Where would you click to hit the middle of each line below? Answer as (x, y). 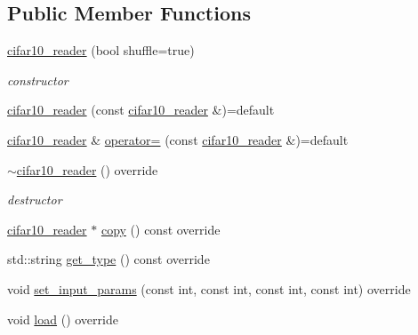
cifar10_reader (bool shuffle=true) (101, 50)
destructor (35, 199)
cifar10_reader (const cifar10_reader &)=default (141, 110)
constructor (38, 80)
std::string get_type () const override (109, 259)
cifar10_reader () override (87, 169)
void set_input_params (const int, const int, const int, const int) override (209, 288)
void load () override (63, 319)
